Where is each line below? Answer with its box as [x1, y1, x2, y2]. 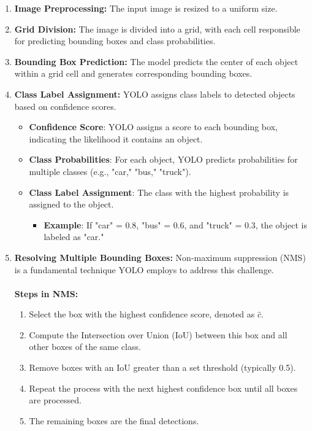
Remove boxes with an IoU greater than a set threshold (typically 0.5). [29, 361, 296, 374]
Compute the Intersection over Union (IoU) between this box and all [29, 328, 287, 341]
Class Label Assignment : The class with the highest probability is [29, 185, 289, 198]
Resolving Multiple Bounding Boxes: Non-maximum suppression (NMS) [14, 250, 306, 263]
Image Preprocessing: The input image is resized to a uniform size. [14, 2, 278, 14]
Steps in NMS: [14, 287, 78, 300]
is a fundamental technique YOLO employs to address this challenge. [14, 263, 274, 276]
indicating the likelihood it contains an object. [29, 132, 203, 145]
